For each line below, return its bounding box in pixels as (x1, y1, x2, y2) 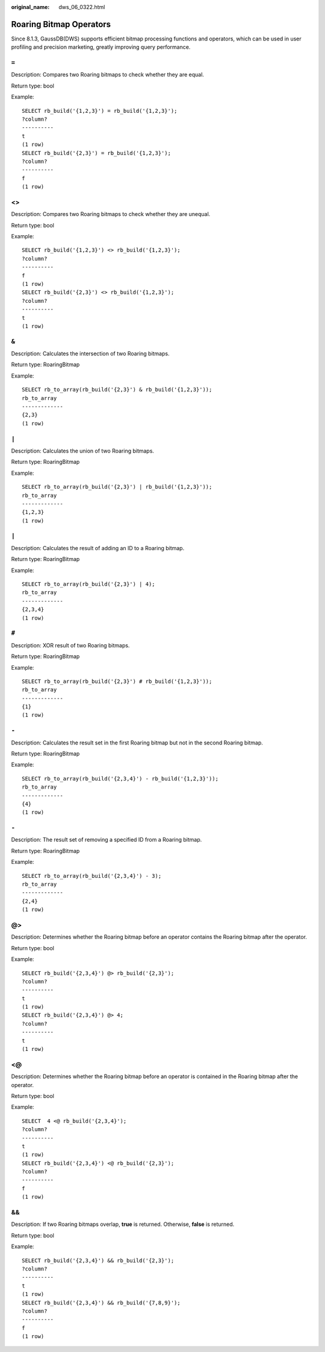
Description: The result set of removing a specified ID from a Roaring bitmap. (11, 836, 202, 843)
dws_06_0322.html (58, 4, 105, 10)
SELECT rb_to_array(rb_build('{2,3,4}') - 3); (22, 872, 162, 879)
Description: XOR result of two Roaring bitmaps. (11, 641, 130, 649)
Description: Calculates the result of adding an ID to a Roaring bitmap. (11, 544, 185, 551)
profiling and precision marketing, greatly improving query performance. (11, 43, 191, 51)
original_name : (11, 4, 50, 10)
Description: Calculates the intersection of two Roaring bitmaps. (11, 350, 170, 357)
